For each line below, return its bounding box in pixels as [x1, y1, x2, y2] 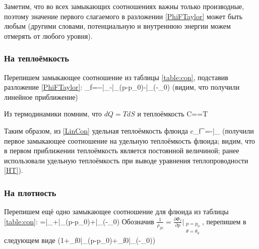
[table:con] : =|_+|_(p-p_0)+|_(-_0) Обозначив [4, 216, 154, 226]
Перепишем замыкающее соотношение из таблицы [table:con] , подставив [4, 72, 228, 82]
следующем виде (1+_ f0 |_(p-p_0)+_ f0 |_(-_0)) [4, 234, 156, 245]
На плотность [4, 186, 56, 199]
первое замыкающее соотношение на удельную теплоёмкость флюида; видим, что [4, 135, 255, 146]
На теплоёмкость [4, 52, 69, 65]
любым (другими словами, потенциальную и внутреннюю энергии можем [4, 21, 231, 31]
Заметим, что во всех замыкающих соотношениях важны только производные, [4, 1, 244, 11]
